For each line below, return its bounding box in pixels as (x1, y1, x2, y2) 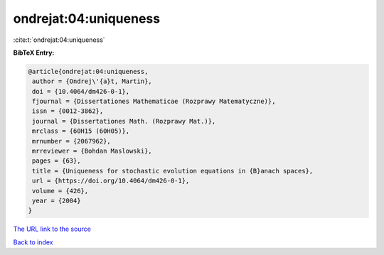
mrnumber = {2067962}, (32, 137, 112, 145)
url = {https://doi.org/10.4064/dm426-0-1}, (32, 177, 190, 185)
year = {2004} (32, 197, 81, 205)
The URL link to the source (13, 224, 92, 234)
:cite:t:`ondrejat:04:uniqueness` (13, 36, 106, 44)
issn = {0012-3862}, (32, 107, 104, 115)
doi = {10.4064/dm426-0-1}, (32, 87, 130, 95)
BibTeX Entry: (13, 48, 55, 57)
